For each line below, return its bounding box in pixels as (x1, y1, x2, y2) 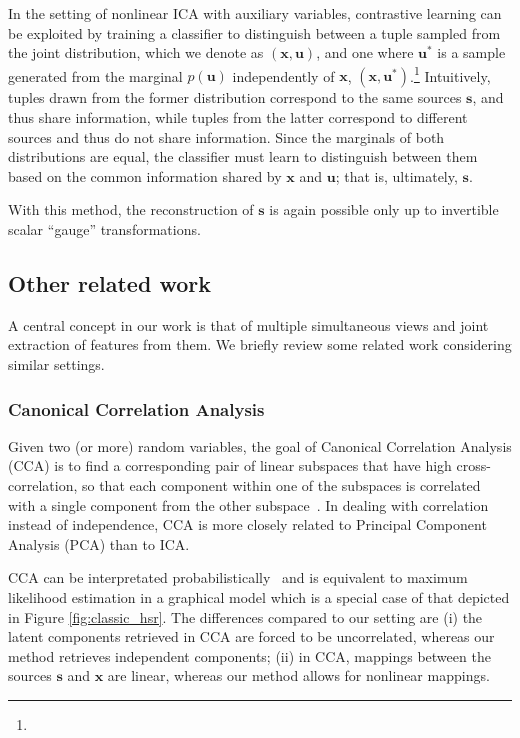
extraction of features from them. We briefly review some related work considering (8, 334, 512, 355)
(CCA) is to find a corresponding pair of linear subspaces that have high (8, 455, 452, 476)
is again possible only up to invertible (269, 199, 499, 220)
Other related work (8, 267, 211, 298)
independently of (232, 65, 335, 86)
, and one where (316, 42, 414, 63)
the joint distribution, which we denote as (8, 42, 264, 63)
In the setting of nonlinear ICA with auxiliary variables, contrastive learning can (8, 3, 502, 23)
